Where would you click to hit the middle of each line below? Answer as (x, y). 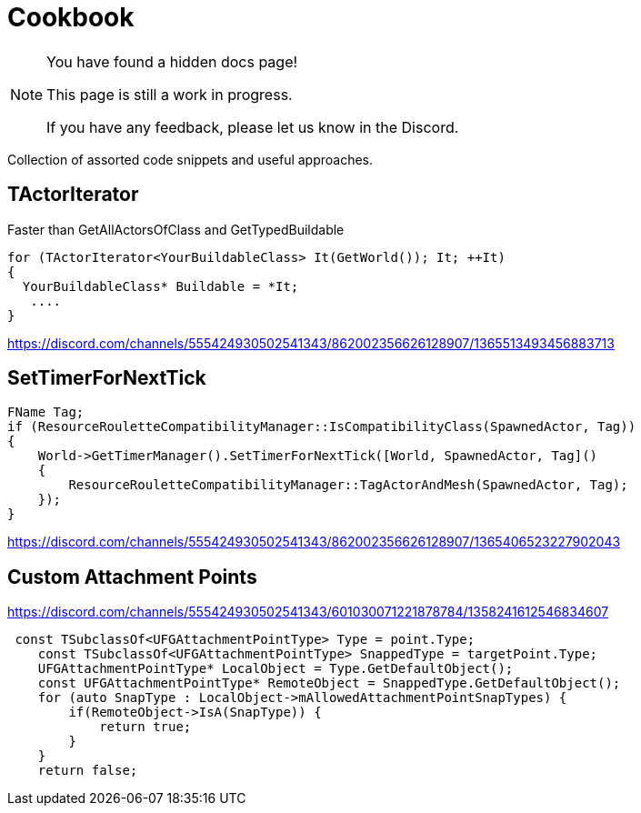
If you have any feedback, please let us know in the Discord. (253, 127)
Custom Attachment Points (132, 577)
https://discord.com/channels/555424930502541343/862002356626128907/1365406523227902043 (314, 542)
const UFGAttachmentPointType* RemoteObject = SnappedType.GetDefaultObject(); (329, 683)
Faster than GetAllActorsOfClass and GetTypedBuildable (176, 229)
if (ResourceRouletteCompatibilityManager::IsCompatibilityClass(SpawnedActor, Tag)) (322, 427)
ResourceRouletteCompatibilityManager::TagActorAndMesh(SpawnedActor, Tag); (348, 485)
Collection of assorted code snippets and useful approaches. (190, 159)
